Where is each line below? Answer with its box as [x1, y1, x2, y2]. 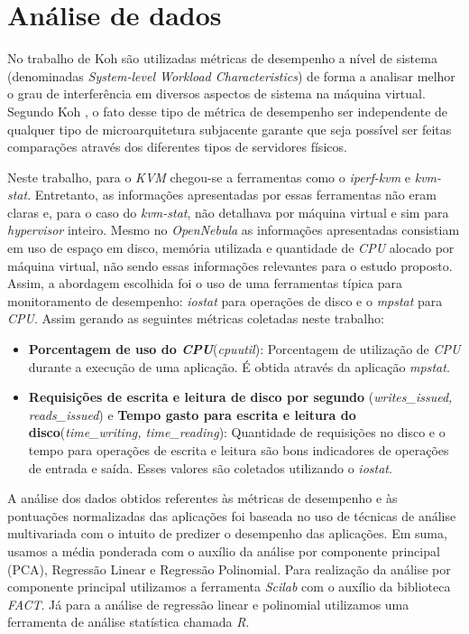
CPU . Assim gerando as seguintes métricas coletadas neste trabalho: [7, 309, 384, 328]
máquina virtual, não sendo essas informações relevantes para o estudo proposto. [7, 256, 453, 275]
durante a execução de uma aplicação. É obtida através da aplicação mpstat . [28, 357, 450, 376]
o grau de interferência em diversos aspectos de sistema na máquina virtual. [7, 84, 426, 103]
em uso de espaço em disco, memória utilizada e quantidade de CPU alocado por [7, 238, 455, 257]
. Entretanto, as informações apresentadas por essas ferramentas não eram [27, 185, 437, 204]
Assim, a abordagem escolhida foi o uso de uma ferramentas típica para [7, 274, 403, 293]
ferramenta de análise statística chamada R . [7, 612, 250, 631]
